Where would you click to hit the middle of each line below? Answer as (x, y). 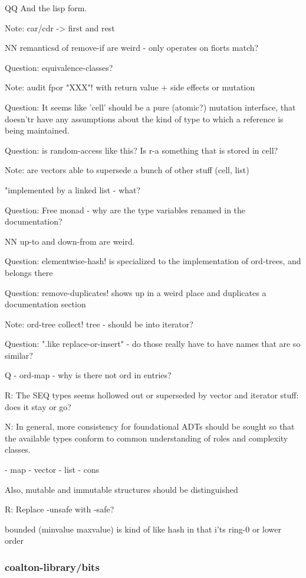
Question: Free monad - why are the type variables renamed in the (125, 210)
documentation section (45, 304)
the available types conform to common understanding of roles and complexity (147, 438)
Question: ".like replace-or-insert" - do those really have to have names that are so (153, 344)
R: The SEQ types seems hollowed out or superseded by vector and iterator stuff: (152, 395)
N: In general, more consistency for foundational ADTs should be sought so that (150, 426)
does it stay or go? (38, 406)
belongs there (29, 272)
